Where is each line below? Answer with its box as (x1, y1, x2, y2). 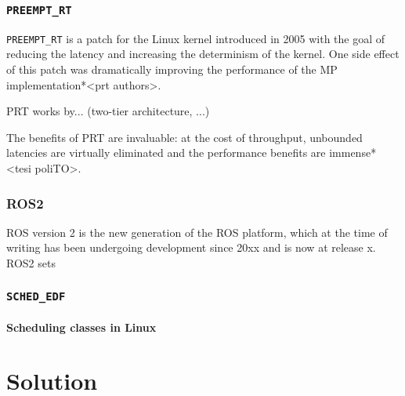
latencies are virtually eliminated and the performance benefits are (6, 144, 326, 161)
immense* (329, 144, 377, 161)
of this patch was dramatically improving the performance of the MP (6, 61, 338, 78)
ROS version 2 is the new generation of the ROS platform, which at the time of (6, 223, 388, 240)
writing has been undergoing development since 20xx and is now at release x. (6, 239, 376, 256)
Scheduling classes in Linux (6, 318, 157, 335)
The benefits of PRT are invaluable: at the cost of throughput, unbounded (6, 129, 363, 145)
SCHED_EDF (6, 289, 66, 303)
